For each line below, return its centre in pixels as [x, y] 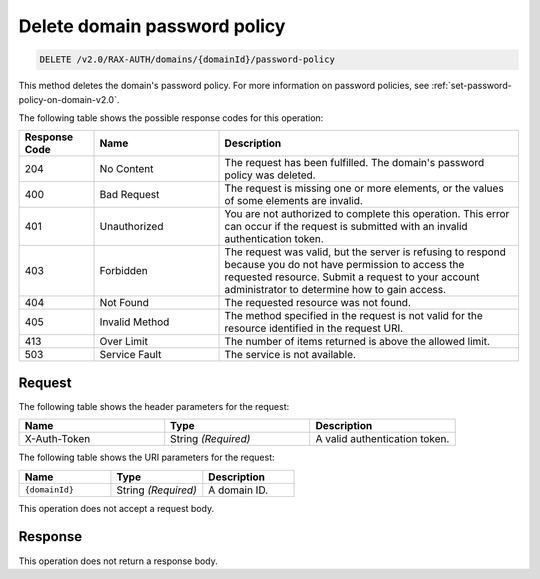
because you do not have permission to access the [344, 265]
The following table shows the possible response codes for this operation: [171, 117]
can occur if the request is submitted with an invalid [346, 227]
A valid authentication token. [382, 439]
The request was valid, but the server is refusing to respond [365, 252]
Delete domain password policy [152, 26]
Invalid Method [134, 322]
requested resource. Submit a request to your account [352, 277]
